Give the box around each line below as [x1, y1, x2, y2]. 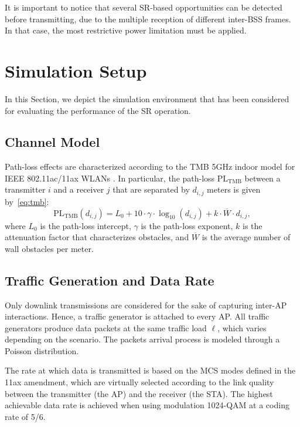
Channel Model [5, 133, 100, 151]
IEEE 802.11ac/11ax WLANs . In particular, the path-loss [5, 172, 215, 184]
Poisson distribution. [5, 344, 79, 357]
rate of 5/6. [5, 410, 46, 422]
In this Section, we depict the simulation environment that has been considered [5, 92, 289, 105]
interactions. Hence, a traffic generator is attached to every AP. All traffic [5, 310, 270, 322]
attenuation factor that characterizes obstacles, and [5, 231, 189, 243]
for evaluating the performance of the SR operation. [5, 104, 191, 116]
